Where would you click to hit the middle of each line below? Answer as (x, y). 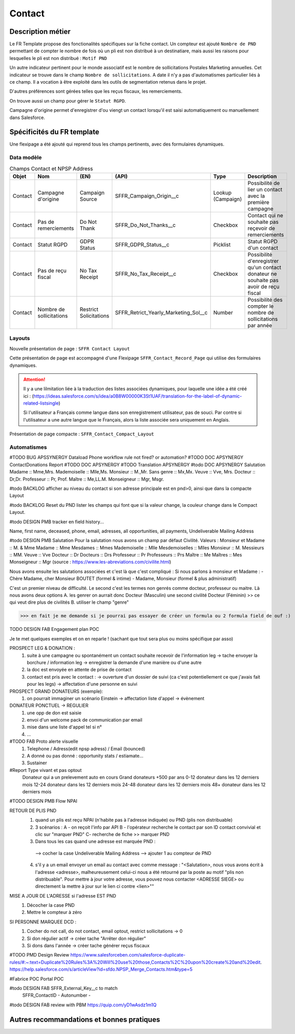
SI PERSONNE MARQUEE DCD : (43, 922)
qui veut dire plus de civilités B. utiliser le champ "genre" (69, 602)
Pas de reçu (52, 271)
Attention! (34, 379)
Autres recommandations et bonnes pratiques (85, 1019)
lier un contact (265, 190)
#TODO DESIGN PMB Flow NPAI (43, 801)
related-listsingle (41, 403)
